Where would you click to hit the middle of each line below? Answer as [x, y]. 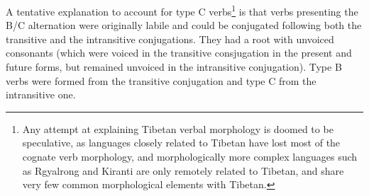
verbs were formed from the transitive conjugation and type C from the [161, 80]
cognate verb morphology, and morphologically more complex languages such [190, 156]
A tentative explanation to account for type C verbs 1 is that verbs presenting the [182, 10]
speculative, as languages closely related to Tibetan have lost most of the [181, 143]
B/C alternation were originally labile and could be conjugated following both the [184, 25]
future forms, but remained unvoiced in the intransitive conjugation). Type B [174, 67]
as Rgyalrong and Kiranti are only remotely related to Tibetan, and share [183, 170]
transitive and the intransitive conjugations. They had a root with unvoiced [170, 39]
